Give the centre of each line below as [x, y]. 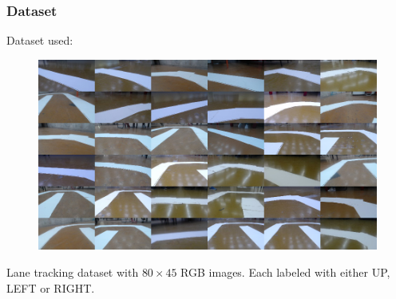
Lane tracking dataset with [73, 271]
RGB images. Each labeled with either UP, [285, 271]
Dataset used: [40, 40]
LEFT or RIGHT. [51, 287]
